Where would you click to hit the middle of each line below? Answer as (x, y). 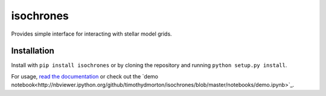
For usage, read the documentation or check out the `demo (85, 76)
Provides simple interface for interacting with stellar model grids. (91, 34)
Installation (33, 51)
